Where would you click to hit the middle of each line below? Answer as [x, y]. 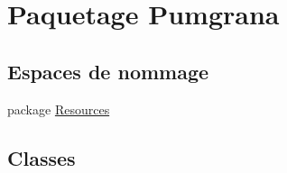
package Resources [59, 109]
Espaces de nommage [108, 71]
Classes [42, 157]
